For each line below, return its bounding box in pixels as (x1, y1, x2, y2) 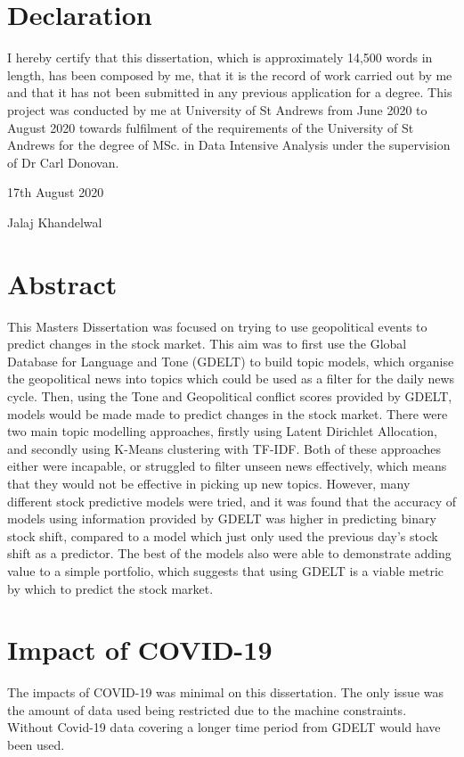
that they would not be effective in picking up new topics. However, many (7, 473, 411, 492)
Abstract (7, 265, 118, 301)
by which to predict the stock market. (7, 579, 214, 597)
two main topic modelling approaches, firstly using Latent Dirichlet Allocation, (7, 422, 437, 440)
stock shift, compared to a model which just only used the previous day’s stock (7, 526, 438, 545)
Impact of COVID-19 (7, 631, 273, 668)
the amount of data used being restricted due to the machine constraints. (7, 700, 407, 719)
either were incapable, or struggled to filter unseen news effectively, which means (7, 457, 447, 475)
